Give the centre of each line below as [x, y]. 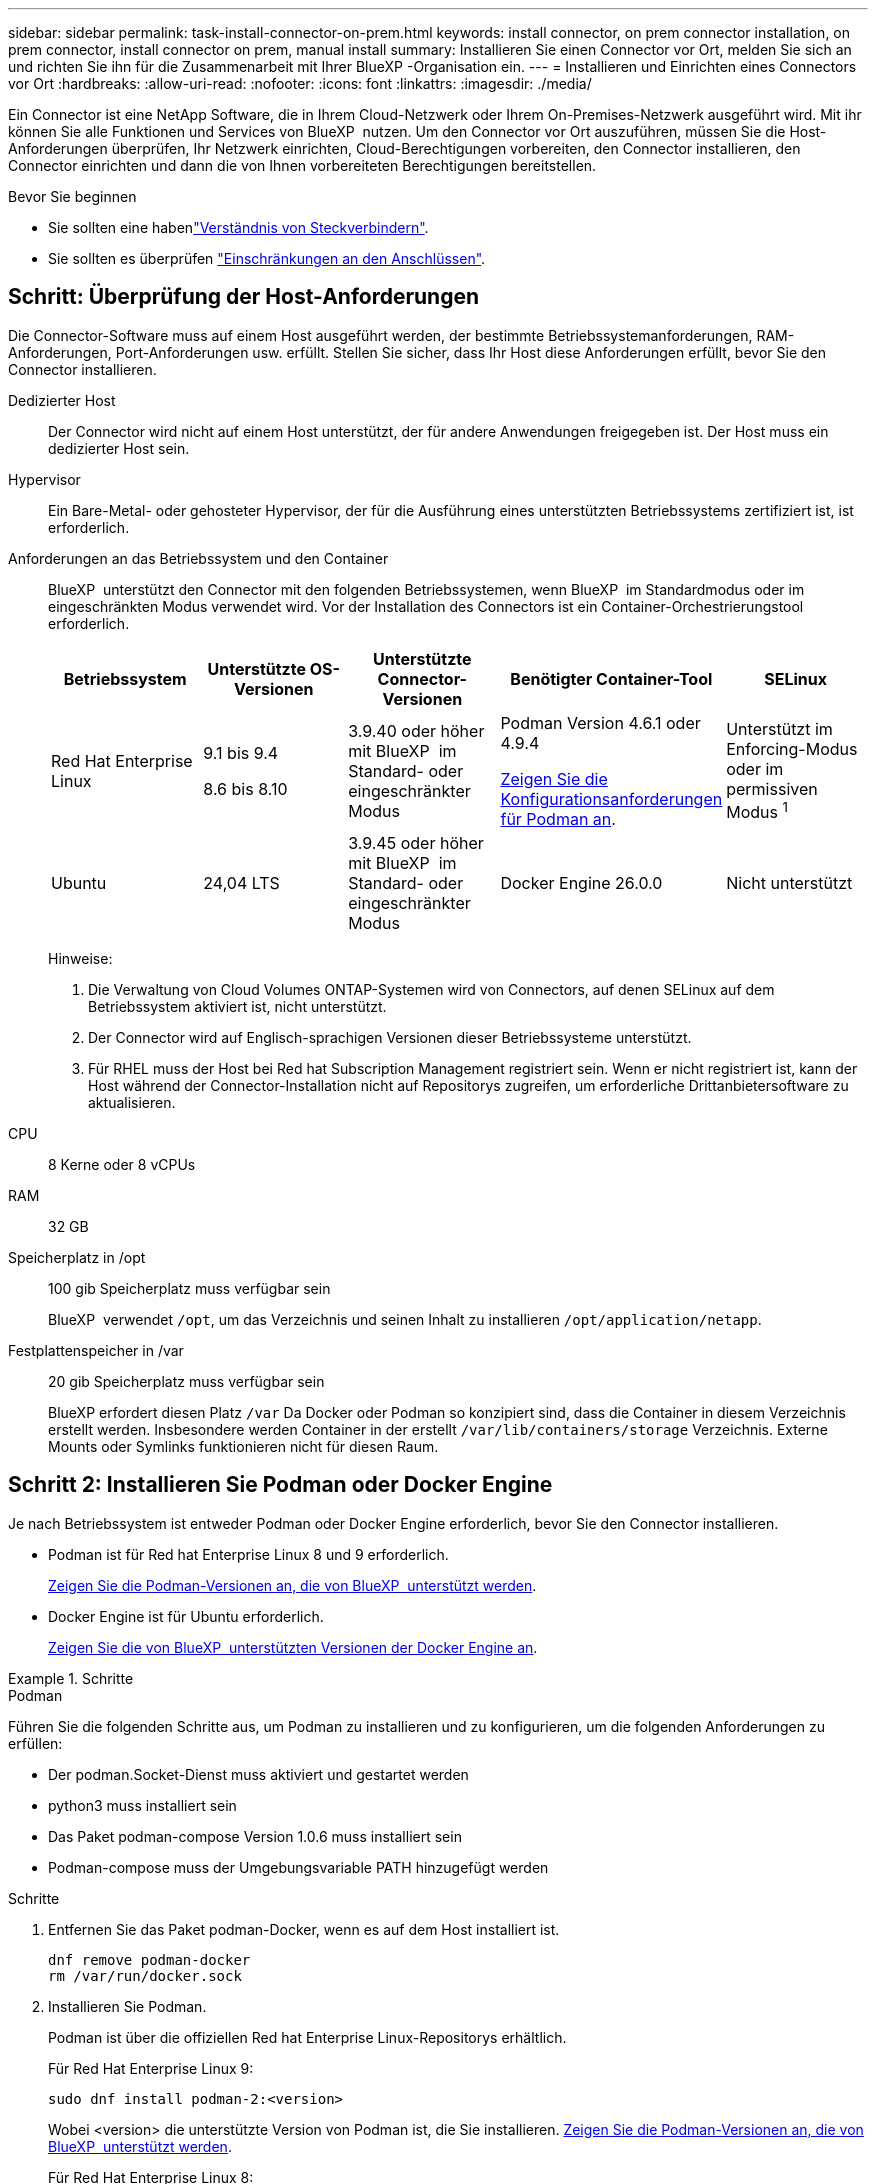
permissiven [772, 789]
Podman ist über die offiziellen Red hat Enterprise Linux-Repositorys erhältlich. [307, 2037]
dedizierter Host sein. [119, 448]
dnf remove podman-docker [149, 1959]
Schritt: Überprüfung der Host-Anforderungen [244, 297]
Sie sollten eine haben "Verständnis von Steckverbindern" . [238, 227]
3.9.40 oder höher [416, 730]
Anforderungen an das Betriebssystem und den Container [198, 558]
